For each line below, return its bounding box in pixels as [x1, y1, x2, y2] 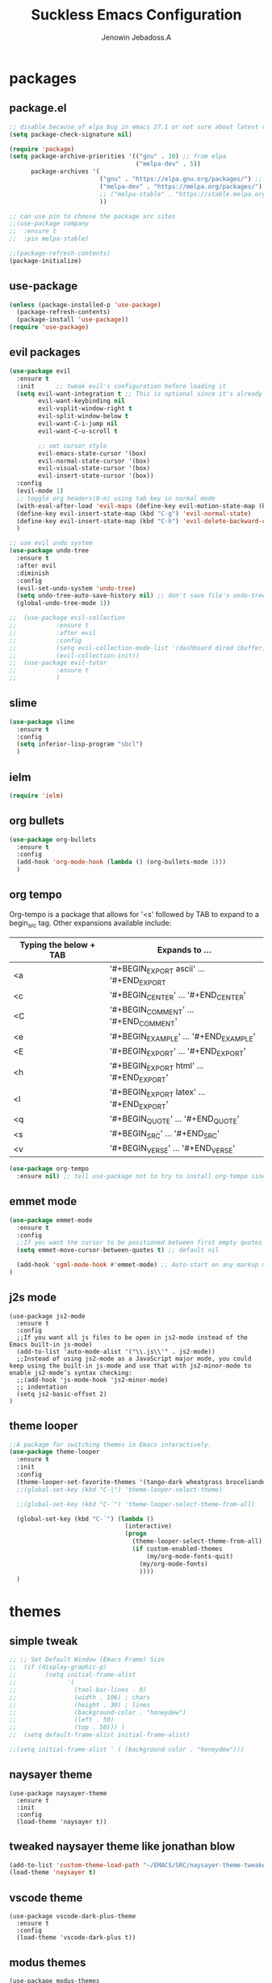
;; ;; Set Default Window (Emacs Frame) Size [9, 1655, 165, 1664]
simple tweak [9, 1634, 78, 1648]
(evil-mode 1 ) [16, 487, 64, 495]
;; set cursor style [38, 442, 107, 450]
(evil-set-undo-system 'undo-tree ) [16, 584, 136, 592]
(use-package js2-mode [9, 1312, 86, 1320]
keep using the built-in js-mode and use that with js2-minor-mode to [9, 1361, 252, 1370]
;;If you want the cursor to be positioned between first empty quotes [16, 1239, 263, 1247]
